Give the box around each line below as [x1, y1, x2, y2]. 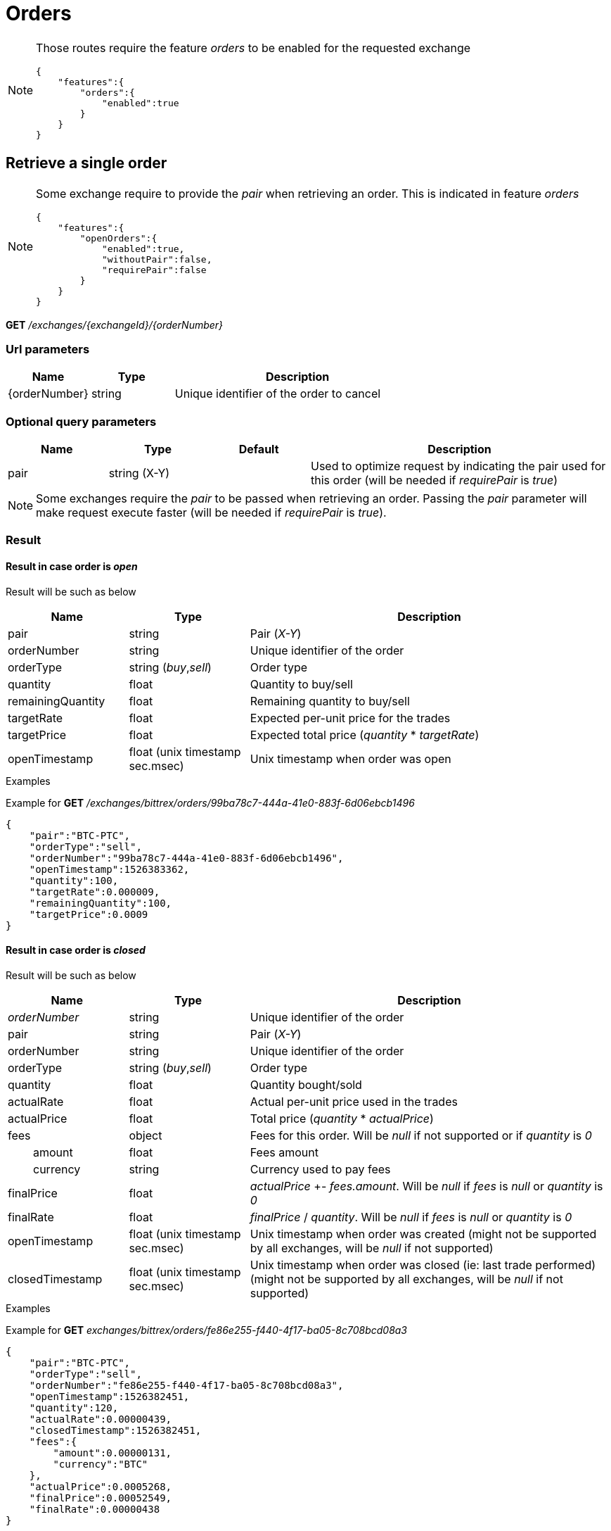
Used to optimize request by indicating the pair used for [310, 459, 606, 474]
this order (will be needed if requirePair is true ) [310, 473, 558, 488]
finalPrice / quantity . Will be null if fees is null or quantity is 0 [250, 1209, 572, 1224]
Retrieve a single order [6, 154, 167, 172]
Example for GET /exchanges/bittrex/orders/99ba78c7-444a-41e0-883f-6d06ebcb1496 [6, 796, 415, 809]
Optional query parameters [6, 414, 157, 429]
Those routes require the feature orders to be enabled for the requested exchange [36, 40, 471, 55]
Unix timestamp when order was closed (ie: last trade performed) [250, 1257, 596, 1272]
